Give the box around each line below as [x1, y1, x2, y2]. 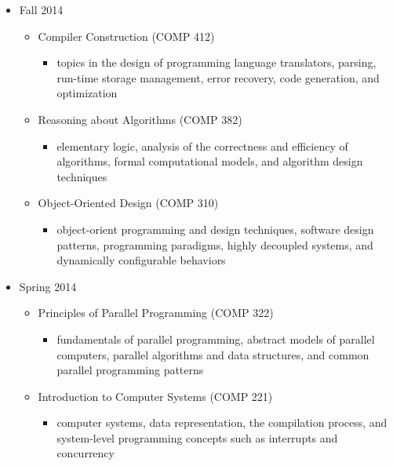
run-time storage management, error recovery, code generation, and [56, 69, 380, 86]
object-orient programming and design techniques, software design [56, 220, 374, 237]
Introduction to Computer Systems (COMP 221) [38, 388, 273, 404]
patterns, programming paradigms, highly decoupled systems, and [56, 236, 373, 253]
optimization [56, 85, 118, 101]
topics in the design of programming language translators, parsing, [56, 54, 377, 71]
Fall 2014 [19, 2, 64, 17]
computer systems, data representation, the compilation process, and [56, 414, 388, 431]
